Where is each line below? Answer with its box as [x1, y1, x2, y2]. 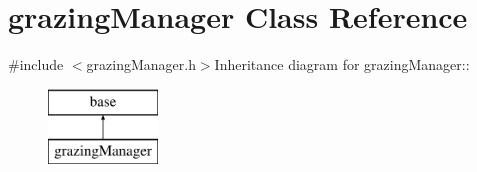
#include [8, 54, 64, 75]
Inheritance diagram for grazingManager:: [214, 54, 470, 75]
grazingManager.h [86, 54, 196, 75]
